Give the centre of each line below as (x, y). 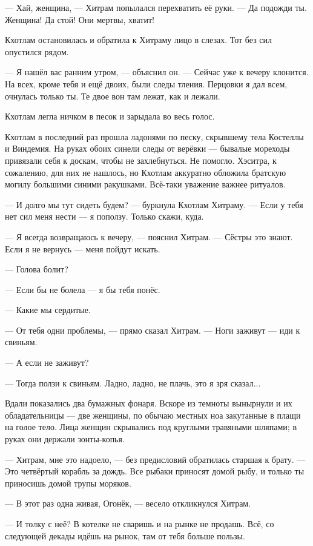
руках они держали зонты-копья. (65, 439)
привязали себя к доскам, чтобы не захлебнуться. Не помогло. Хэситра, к (141, 160)
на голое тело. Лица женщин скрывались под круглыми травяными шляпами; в (151, 427)
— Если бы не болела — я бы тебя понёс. (83, 289)
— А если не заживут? (47, 362)
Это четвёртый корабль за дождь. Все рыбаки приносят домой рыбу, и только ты (155, 471)
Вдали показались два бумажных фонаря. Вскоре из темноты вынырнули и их (149, 403)
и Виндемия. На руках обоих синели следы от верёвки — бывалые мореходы (147, 148)
